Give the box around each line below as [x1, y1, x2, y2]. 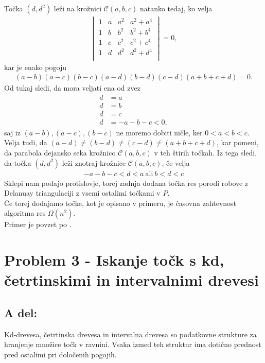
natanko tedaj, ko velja [139, 3, 213, 13]
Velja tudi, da [4, 137, 47, 148]
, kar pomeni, [217, 137, 259, 148]
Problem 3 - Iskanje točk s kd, [4, 249, 224, 270]
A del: [4, 305, 38, 320]
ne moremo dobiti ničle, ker [116, 127, 203, 137]
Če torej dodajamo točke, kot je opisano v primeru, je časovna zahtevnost [4, 197, 237, 208]
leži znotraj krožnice [62, 157, 126, 168]
